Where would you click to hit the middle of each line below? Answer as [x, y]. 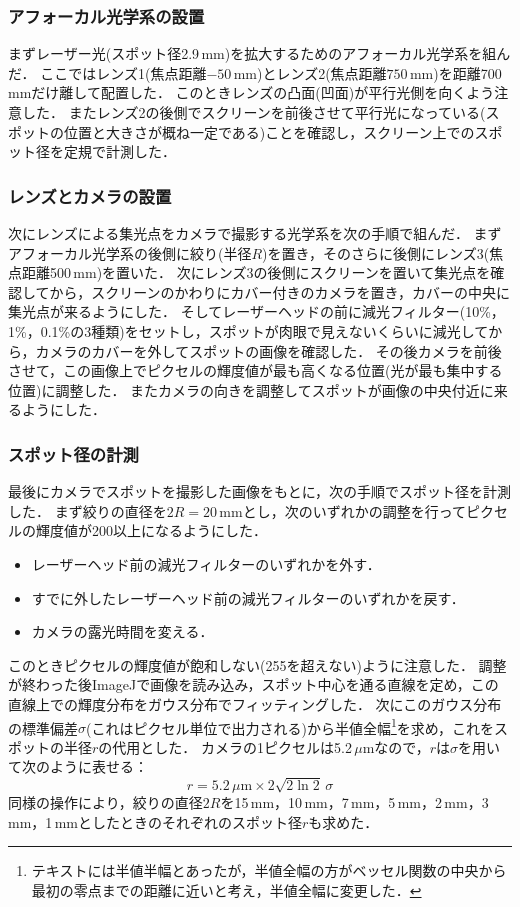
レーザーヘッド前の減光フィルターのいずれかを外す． [206, 563]
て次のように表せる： [78, 766]
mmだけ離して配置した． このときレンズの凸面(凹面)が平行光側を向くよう [251, 92]
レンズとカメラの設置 [90, 195]
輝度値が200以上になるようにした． [151, 530]
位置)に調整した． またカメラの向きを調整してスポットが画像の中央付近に [251, 389]
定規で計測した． [119, 151]
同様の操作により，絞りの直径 [105, 802]
